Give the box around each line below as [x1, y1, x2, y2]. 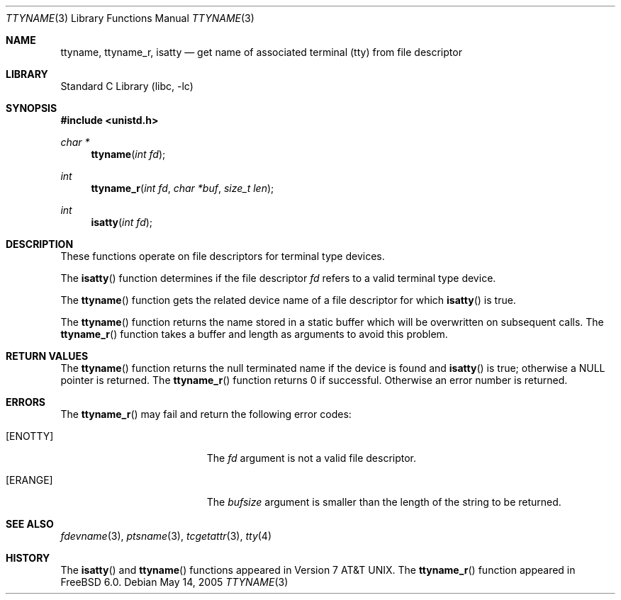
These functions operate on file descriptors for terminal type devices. [60, 250, 385, 262]
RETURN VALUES [6, 350, 89, 362]
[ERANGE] [6, 474, 53, 486]
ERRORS [6, 396, 46, 408]
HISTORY [6, 552, 50, 564]
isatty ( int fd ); [91, 216, 153, 228]
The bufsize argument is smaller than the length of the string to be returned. [206, 496, 561, 508]
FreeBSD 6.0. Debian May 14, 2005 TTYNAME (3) [60, 576, 289, 588]
